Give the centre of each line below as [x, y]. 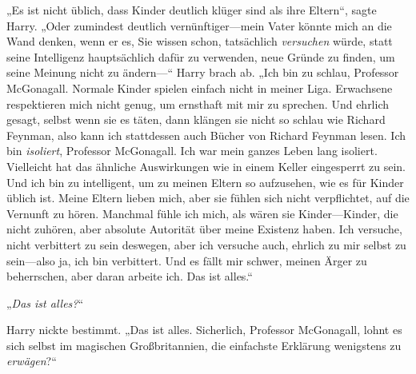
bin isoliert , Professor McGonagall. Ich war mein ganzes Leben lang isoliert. [192, 151]
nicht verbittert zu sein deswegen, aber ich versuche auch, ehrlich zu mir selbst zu [206, 244]
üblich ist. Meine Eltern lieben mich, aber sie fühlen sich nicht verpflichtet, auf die [208, 198]
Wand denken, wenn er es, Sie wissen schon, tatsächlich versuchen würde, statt [200, 41]
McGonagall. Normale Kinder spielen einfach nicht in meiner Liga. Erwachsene [200, 88]
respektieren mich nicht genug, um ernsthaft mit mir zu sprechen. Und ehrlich [198, 103]
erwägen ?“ [32, 361]
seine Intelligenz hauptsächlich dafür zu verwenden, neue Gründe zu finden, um [201, 56]
